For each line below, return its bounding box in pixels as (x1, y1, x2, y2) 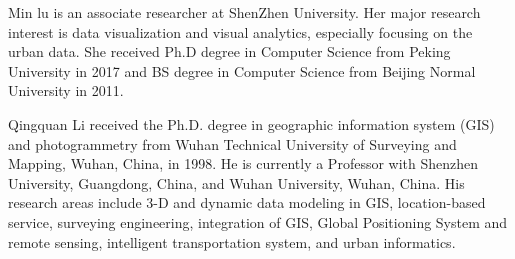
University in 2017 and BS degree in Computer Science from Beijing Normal (8, 60, 476, 81)
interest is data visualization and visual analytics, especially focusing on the (8, 21, 473, 42)
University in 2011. (8, 80, 124, 101)
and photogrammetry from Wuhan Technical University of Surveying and (8, 133, 457, 154)
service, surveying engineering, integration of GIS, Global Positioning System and (8, 211, 508, 232)
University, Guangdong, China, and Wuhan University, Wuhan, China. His (8, 172, 465, 193)
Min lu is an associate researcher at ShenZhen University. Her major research (8, 2, 481, 22)
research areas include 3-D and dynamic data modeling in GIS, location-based (8, 192, 486, 213)
